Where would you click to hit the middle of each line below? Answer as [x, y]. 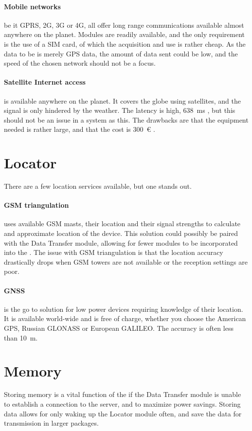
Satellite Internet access [45, 82]
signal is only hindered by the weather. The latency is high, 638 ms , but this [120, 110]
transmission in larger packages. [51, 423]
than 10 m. [21, 337]
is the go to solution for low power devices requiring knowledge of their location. [124, 309]
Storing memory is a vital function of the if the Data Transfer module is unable [123, 394]
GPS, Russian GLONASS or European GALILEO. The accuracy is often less [119, 328]
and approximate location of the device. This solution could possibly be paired [121, 233]
